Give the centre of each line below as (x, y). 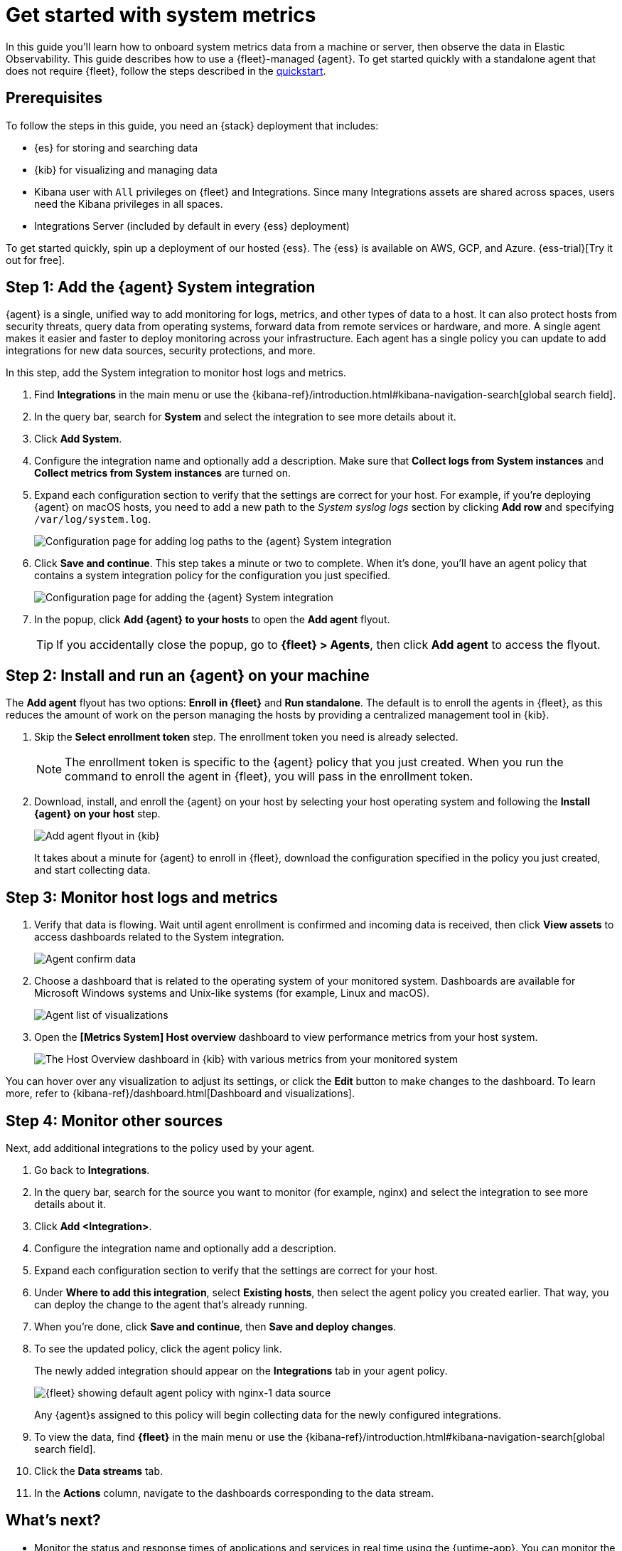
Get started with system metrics (161, 15)
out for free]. (36, 260)
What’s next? (53, 1520)
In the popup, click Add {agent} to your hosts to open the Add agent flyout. (212, 620)
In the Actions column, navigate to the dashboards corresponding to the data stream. (234, 1493)
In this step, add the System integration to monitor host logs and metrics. (176, 373)
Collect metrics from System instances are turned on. (162, 473)
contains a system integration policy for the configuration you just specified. (213, 576)
